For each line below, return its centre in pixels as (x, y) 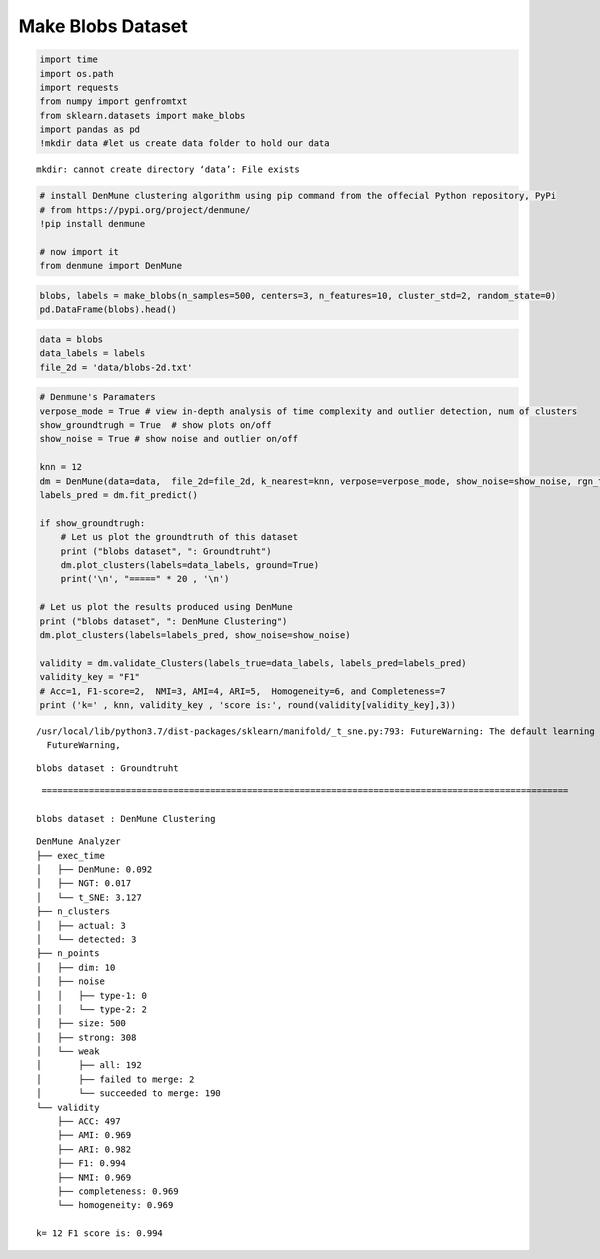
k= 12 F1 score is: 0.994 (100, 1233)
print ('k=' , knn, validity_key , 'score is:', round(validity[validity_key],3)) (248, 704)
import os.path (76, 73)
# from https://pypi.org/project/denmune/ (145, 209)
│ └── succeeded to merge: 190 (129, 1093)
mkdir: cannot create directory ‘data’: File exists (168, 169)
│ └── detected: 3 (86, 939)
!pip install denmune (92, 224)
